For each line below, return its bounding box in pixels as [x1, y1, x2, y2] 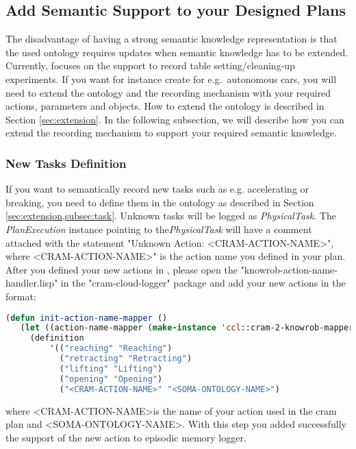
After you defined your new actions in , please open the [5, 262, 238, 276]
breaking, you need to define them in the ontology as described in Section [5, 195, 314, 209]
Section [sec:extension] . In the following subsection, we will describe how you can [5, 112, 344, 126]
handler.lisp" [5, 276, 58, 290]
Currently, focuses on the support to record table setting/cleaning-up [5, 58, 295, 73]
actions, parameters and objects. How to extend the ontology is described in [5, 99, 325, 113]
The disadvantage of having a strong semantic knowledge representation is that [5, 32, 338, 46]
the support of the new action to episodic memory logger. [5, 430, 246, 444]
